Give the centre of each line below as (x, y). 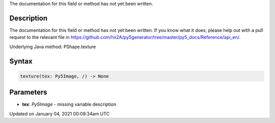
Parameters (28, 92)
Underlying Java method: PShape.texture (53, 47)
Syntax (21, 61)
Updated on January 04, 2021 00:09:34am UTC (59, 113)
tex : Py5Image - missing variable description (69, 104)
